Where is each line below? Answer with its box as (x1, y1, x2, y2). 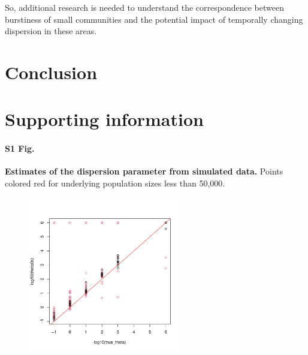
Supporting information (5, 107, 204, 131)
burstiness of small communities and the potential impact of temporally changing (5, 13, 303, 25)
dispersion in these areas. (5, 25, 97, 37)
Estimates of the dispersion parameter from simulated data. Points (5, 165, 283, 177)
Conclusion (5, 59, 98, 84)
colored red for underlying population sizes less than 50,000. (5, 176, 225, 189)
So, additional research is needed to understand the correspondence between (5, 1, 285, 13)
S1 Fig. (5, 142, 35, 155)
